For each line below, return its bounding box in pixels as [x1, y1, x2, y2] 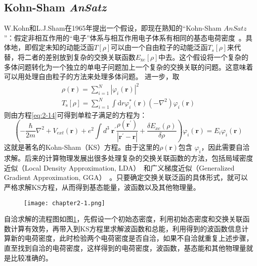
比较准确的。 [10, 252, 52, 263]
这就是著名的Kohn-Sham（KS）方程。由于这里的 [4, 142, 160, 152]
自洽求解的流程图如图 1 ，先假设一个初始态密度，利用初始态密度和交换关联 [4, 214, 243, 224]
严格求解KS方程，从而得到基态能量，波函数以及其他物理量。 [4, 181, 200, 192]
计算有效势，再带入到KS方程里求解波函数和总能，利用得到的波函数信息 [10, 223, 242, 233]
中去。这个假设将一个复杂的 [158, 51, 249, 62]
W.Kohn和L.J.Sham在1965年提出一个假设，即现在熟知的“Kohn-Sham [4, 23, 221, 33]
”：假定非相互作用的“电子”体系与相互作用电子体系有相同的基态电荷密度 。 [4, 32, 246, 43]
